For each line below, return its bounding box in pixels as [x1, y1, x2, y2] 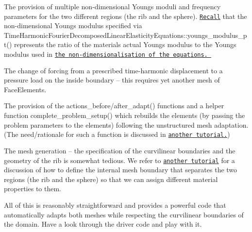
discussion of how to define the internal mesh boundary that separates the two [4, 165, 237, 175]
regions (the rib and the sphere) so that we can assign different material [4, 174, 218, 184]
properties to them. [4, 183, 61, 194]
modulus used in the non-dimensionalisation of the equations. [4, 49, 208, 59]
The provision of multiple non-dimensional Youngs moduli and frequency [4, 1, 221, 11]
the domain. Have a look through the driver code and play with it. [4, 219, 202, 229]
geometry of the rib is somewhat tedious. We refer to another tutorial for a [4, 155, 235, 165]
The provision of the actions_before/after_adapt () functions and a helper [4, 100, 224, 111]
